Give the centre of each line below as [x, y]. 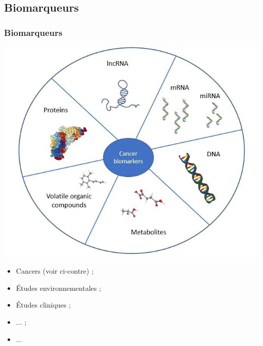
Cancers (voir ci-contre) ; [55, 271]
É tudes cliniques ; [43, 305]
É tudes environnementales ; [58, 288]
